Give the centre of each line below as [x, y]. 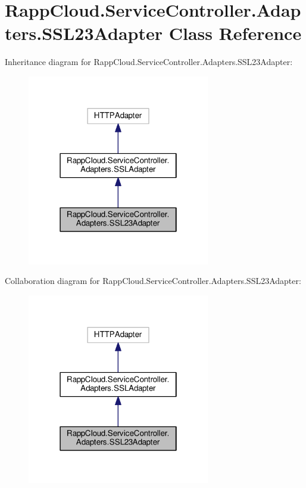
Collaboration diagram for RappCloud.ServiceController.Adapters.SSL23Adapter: [153, 281]
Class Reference [235, 33]
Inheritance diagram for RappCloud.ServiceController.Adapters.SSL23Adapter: [149, 62]
